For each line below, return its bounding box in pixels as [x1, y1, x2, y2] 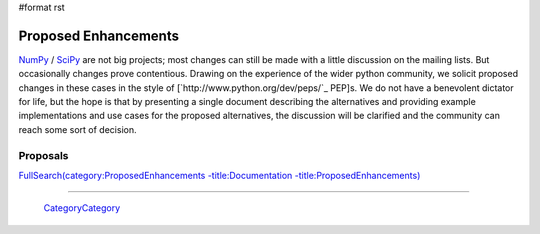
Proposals [18, 148, 69, 162]
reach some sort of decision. [18, 123, 137, 135]
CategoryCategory [43, 202, 121, 214]
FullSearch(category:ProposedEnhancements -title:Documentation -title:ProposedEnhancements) [18, 170, 421, 181]
